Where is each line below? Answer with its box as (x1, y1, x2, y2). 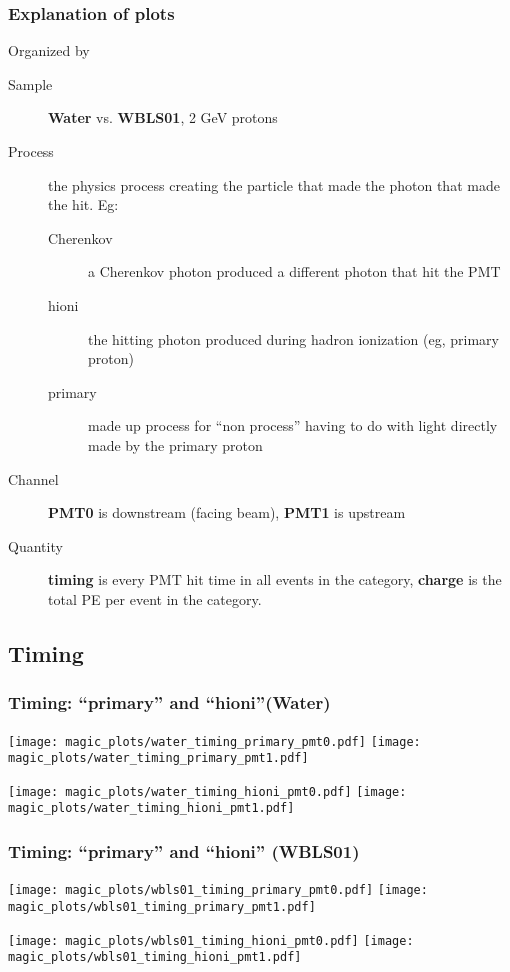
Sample (8, 73, 53, 94)
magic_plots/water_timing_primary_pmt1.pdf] (8, 751, 309, 766)
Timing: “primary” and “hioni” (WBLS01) (8, 839, 360, 864)
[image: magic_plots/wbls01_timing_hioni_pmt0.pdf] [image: (8, 933, 414, 948)
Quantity (8, 535, 63, 556)
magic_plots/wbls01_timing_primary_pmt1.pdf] (8, 900, 316, 914)
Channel (8, 468, 59, 489)
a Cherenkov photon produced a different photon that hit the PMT (88, 261, 501, 282)
